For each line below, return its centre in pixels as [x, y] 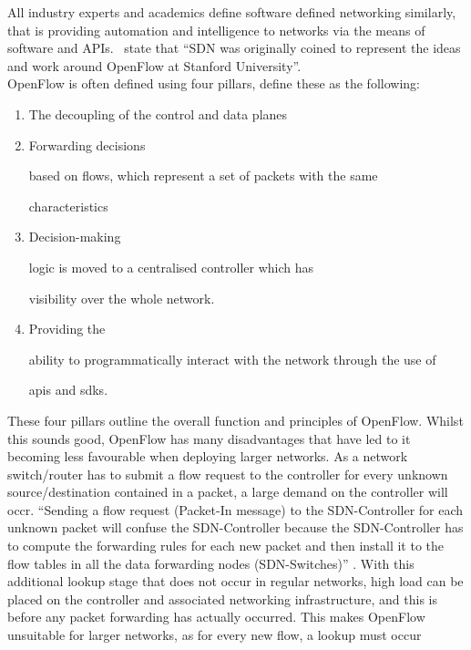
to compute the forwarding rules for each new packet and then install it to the [226, 546]
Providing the [67, 329]
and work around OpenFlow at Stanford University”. [154, 65]
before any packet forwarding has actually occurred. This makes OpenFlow [216, 617]
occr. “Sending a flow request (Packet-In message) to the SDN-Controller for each [235, 509]
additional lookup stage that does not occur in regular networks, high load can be [235, 581]
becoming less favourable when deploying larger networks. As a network [208, 456]
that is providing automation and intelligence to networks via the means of [216, 30]
